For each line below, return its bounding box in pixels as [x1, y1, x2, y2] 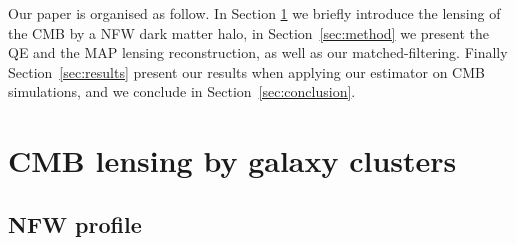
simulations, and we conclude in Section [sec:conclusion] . [8, 81, 356, 102]
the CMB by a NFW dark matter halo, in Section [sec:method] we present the [8, 22, 489, 43]
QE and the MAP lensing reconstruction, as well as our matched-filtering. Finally [8, 42, 508, 63]
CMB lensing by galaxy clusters [8, 140, 457, 181]
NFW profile [8, 208, 142, 239]
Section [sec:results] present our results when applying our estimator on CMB [8, 61, 485, 82]
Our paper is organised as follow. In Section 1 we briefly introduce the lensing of [8, 3, 501, 23]
